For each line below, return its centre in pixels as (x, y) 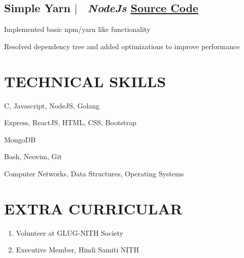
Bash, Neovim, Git (33, 156)
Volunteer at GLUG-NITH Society (70, 232)
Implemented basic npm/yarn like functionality (77, 29)
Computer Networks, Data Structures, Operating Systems (94, 173)
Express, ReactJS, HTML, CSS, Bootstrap (70, 122)
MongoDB (20, 139)
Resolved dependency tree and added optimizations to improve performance (122, 46)
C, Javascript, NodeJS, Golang (52, 105)
